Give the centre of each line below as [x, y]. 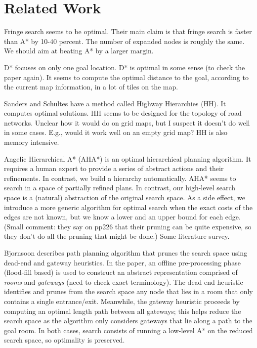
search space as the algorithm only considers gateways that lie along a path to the [128, 321]
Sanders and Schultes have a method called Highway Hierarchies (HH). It [115, 103]
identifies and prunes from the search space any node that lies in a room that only [128, 291]
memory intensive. [32, 142]
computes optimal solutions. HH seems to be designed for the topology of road [123, 113]
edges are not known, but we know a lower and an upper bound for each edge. [122, 217]
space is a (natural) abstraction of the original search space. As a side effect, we [125, 197]
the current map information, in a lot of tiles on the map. [91, 87]
